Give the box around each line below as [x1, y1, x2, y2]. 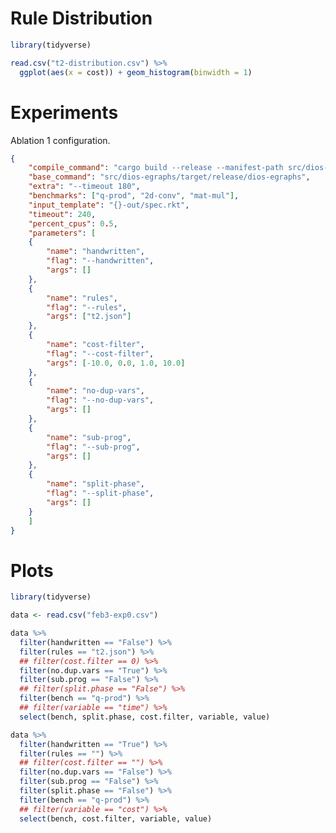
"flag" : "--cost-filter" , [46, 348, 155, 359]
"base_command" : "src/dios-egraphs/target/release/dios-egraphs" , [28, 172, 311, 182]
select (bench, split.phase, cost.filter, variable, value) [19, 712, 271, 722]
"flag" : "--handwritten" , [46, 256, 155, 266]
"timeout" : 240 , [28, 209, 97, 219]
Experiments [10, 101, 119, 124]
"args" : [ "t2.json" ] [46, 312, 132, 322]
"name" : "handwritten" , [46, 247, 145, 257]
